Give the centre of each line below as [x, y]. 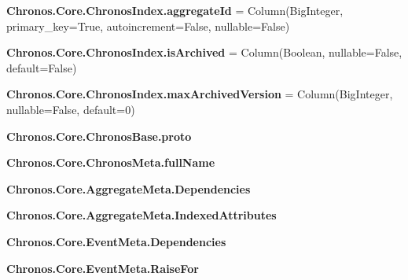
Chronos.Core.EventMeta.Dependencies [116, 241]
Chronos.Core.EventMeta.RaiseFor [103, 268]
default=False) [42, 67]
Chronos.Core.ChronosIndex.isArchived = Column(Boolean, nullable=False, [204, 52]
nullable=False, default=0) [71, 109]
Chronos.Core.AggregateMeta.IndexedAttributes [142, 215]
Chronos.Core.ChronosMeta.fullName [111, 162]
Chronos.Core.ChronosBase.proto [99, 136]
